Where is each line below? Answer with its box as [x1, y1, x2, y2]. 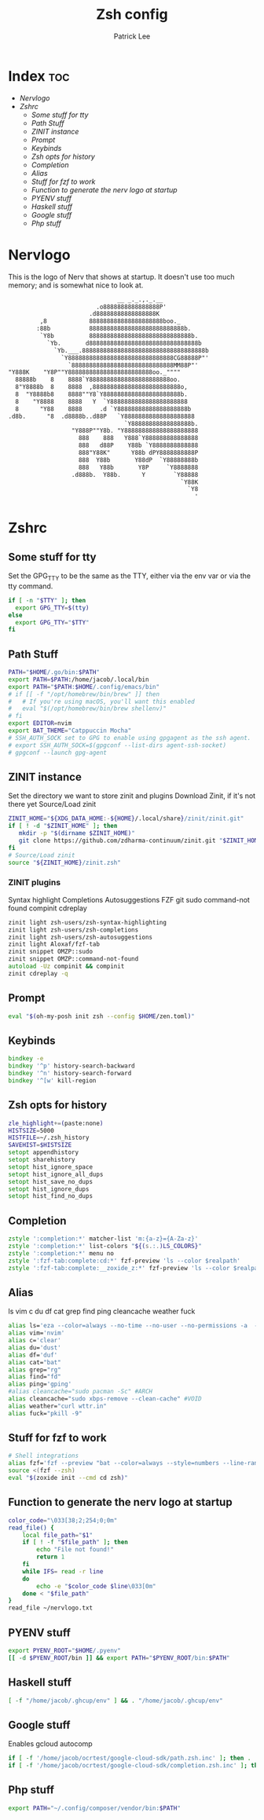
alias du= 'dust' [8, 1343, 61, 1352]
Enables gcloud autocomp [8, 1739, 93, 1749]
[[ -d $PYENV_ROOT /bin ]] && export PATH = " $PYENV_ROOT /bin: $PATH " [8, 1653, 230, 1662]
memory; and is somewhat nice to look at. [8, 280, 144, 290]
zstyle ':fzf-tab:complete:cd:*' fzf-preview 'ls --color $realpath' [8, 1257, 241, 1265]
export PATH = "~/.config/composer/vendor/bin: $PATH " [8, 1804, 181, 1812]
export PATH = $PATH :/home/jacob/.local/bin [8, 676, 149, 683]
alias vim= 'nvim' [8, 1329, 65, 1337]
